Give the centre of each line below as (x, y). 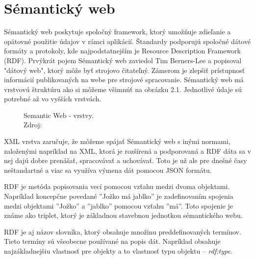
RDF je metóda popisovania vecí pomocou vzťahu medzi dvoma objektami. (117, 186)
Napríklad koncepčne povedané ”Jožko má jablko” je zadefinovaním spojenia (119, 196)
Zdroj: (33, 125)
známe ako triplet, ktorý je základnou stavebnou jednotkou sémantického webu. (123, 215)
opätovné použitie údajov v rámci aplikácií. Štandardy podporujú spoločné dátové (127, 41)
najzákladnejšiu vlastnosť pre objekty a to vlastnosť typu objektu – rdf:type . (118, 251)
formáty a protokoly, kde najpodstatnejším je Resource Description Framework (122, 51)
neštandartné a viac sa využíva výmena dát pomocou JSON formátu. (108, 170)
